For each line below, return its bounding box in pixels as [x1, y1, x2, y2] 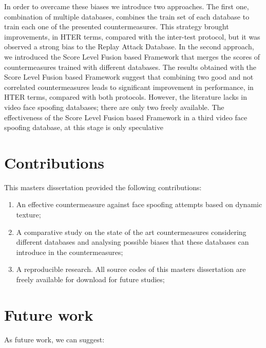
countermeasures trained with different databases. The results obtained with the [4, 61, 257, 72]
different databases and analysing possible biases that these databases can [16, 236, 249, 247]
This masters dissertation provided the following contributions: [4, 181, 202, 192]
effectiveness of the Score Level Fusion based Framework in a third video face [4, 112, 248, 122]
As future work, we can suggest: [4, 334, 105, 344]
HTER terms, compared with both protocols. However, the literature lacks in [4, 91, 247, 102]
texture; [16, 209, 41, 220]
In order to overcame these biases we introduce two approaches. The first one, [4, 1, 249, 11]
